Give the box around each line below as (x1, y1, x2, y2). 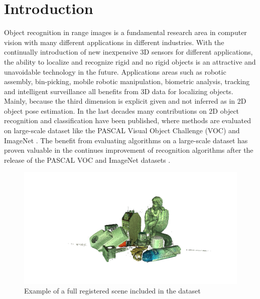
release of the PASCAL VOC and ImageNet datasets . (4, 154, 171, 165)
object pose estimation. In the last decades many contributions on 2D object (4, 105, 239, 116)
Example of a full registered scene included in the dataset (24, 285, 201, 296)
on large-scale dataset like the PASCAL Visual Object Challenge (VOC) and (4, 125, 240, 136)
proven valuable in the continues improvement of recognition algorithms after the (4, 145, 253, 155)
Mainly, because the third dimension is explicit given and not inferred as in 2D (4, 96, 246, 106)
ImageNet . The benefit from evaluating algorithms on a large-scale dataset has (4, 135, 248, 145)
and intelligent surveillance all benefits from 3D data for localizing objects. (4, 86, 233, 96)
